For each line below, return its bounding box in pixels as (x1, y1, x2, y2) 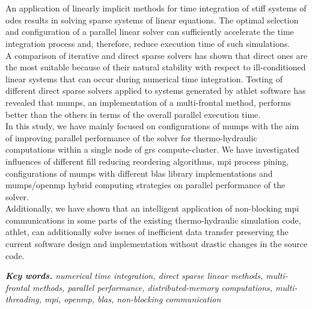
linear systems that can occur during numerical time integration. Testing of (5, 72, 283, 85)
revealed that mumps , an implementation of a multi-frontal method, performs (5, 96, 292, 108)
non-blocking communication (117, 293, 221, 305)
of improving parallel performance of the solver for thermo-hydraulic (5, 131, 257, 144)
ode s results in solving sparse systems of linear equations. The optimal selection (5, 13, 299, 26)
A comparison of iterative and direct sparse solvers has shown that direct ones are (5, 49, 308, 61)
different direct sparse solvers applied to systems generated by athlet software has (5, 84, 306, 97)
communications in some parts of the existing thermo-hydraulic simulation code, (5, 213, 301, 226)
